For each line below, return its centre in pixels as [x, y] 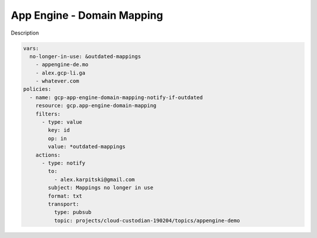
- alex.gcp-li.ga [60, 73]
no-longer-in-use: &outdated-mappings [85, 56]
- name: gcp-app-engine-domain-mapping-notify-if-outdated [116, 97]
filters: [48, 114]
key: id [59, 130]
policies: [37, 89]
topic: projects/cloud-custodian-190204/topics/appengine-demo [147, 220]
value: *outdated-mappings [87, 147]
